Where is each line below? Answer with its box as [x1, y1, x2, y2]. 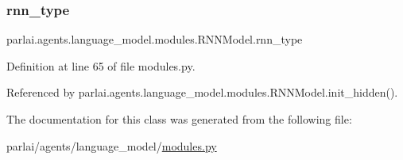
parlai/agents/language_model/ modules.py [6, 137, 217, 154]
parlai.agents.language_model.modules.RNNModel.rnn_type [6, 31, 303, 48]
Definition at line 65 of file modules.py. [6, 57, 196, 74]
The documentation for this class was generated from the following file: [6, 111, 352, 127]
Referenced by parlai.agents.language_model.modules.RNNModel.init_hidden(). [6, 84, 398, 101]
